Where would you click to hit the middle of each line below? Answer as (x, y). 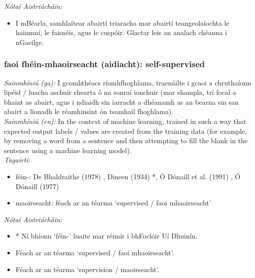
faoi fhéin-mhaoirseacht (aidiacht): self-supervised (105, 64)
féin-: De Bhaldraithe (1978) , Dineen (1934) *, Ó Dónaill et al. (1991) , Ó (128, 176)
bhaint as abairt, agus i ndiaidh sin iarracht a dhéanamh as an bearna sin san (121, 101)
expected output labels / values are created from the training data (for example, (126, 131)
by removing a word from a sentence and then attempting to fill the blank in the (126, 140)
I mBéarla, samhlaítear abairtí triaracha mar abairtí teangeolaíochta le (122, 22)
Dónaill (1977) (37, 186)
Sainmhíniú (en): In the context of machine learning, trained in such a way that (125, 121)
